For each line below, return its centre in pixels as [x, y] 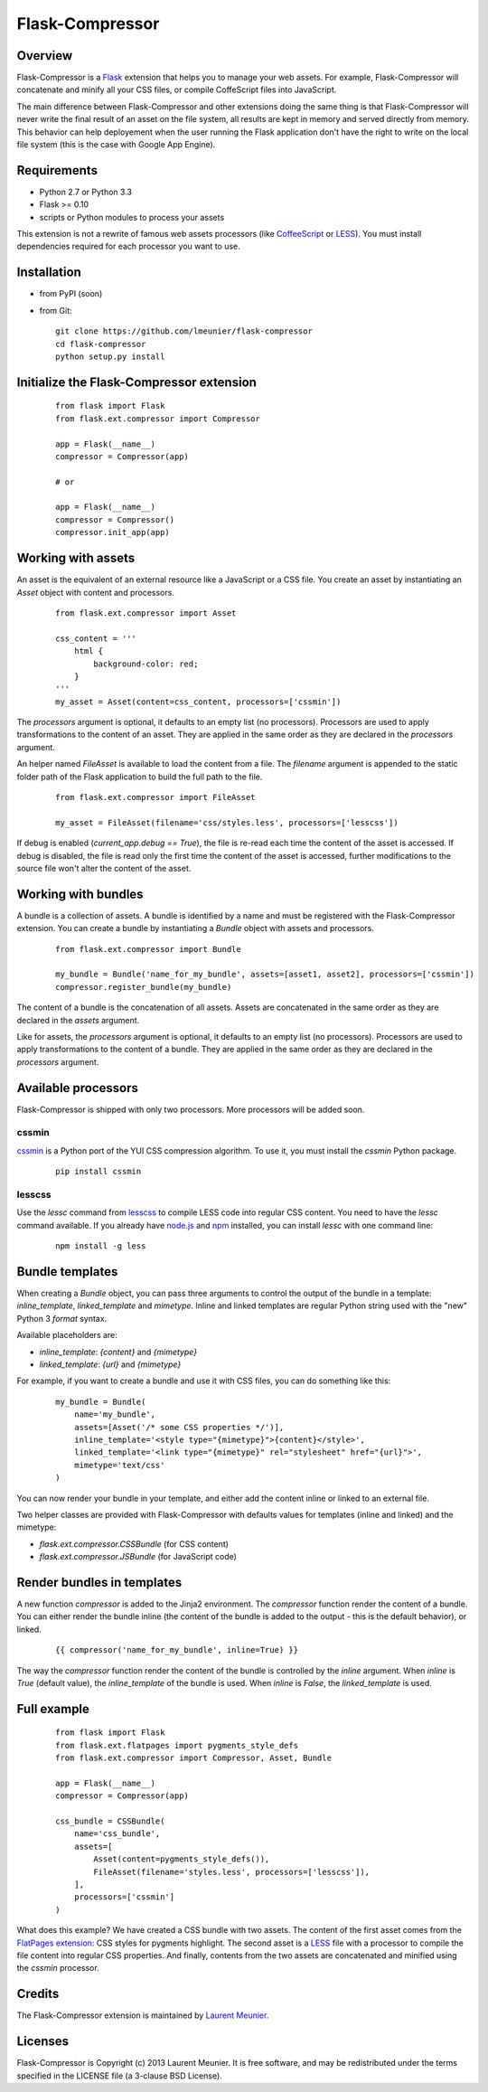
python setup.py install [110, 356]
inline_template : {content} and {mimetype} [118, 1352]
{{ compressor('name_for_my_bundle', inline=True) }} [177, 1650]
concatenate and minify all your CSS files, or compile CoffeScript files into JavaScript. [177, 90]
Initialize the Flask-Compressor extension [137, 382]
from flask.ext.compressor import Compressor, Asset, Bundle [193, 1758]
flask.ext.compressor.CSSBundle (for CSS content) [134, 1544]
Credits [38, 1994]
